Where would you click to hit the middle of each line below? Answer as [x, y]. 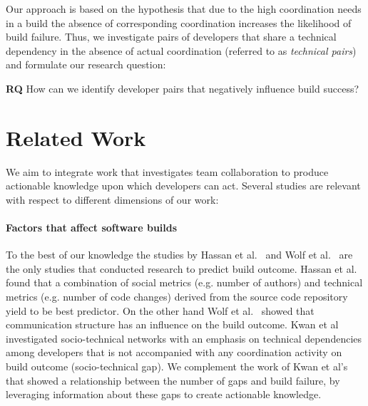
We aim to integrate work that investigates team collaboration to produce [167, 171]
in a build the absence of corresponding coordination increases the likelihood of [179, 22]
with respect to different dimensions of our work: [112, 199]
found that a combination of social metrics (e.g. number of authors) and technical [184, 282]
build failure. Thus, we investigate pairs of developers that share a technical [171, 37]
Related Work [76, 137]
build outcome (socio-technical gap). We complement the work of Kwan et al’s [177, 366]
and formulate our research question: [86, 64]
